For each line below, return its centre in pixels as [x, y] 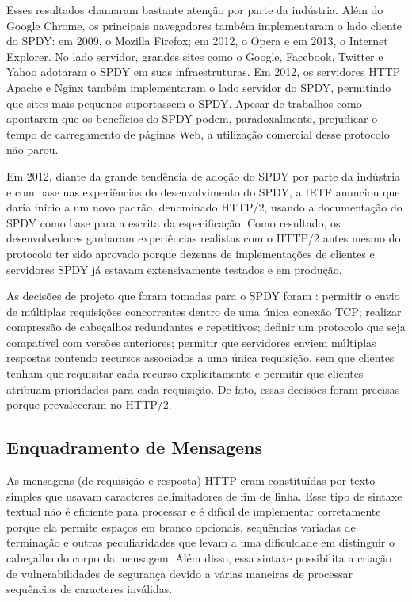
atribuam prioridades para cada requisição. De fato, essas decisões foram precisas [203, 389]
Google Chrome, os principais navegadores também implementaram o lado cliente [204, 25]
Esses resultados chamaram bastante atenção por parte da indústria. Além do [195, 10]
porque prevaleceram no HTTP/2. [89, 404]
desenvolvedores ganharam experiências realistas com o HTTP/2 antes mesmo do [204, 238]
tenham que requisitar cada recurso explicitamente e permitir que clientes [185, 373]
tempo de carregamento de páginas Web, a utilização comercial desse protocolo [198, 133]
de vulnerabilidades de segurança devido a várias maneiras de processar [180, 573]
